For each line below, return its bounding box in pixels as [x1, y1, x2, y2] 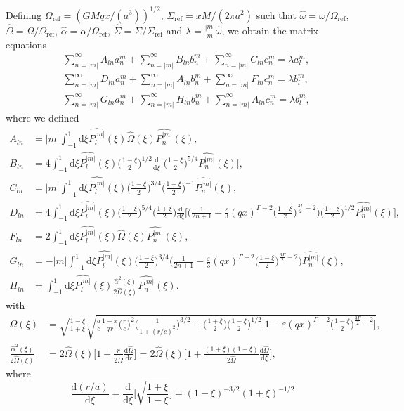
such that [256, 7, 297, 22]
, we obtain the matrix [221, 22, 319, 37]
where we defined [6, 110, 79, 125]
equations [6, 37, 47, 51]
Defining [6, 7, 42, 22]
